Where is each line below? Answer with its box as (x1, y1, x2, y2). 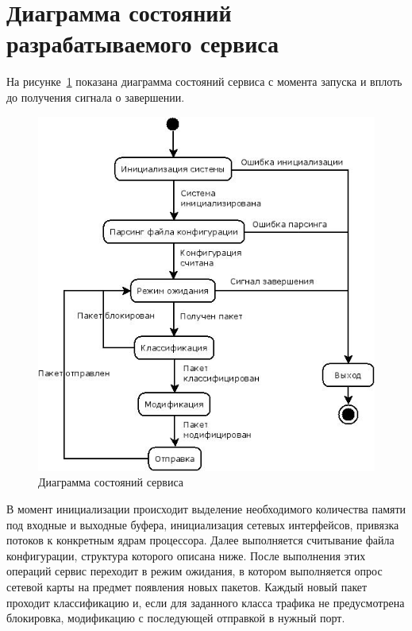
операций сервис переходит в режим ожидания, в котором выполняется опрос (6, 563, 383, 579)
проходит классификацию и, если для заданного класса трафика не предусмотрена (6, 594, 405, 610)
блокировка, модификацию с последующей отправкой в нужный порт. (6, 610, 345, 626)
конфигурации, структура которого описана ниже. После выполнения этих (6, 547, 366, 563)
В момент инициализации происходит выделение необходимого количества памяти (6, 501, 406, 517)
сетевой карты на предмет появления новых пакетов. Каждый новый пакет (6, 579, 368, 594)
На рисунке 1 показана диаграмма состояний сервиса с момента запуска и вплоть (6, 73, 402, 90)
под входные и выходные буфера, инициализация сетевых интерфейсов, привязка (6, 516, 399, 532)
